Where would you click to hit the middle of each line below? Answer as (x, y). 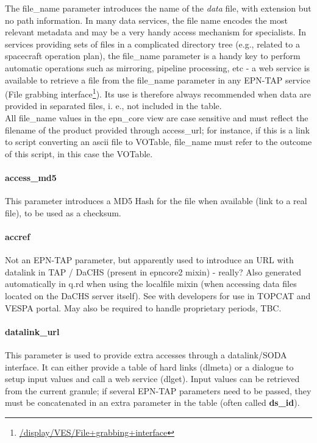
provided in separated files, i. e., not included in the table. (113, 106)
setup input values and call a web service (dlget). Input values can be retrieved (152, 379)
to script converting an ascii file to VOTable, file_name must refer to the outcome (158, 142)
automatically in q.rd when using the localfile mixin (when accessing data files (151, 284)
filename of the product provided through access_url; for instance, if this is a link (157, 129)
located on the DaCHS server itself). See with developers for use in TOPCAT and (158, 295)
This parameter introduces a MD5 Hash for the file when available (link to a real (156, 201)
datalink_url (32, 331)
